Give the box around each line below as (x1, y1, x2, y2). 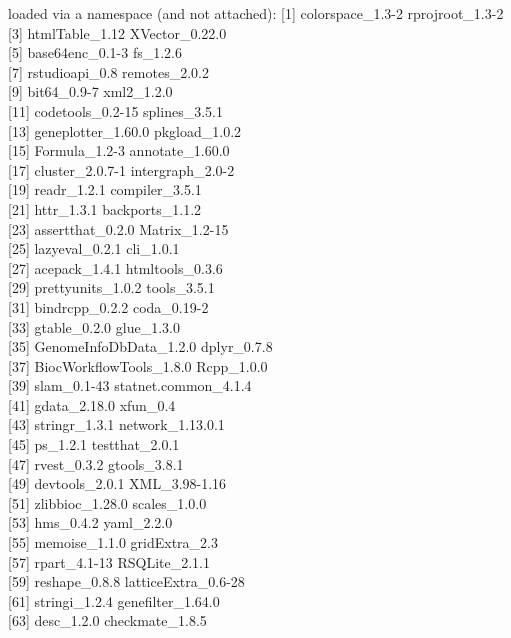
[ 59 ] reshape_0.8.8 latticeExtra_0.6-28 (8, 571, 245, 592)
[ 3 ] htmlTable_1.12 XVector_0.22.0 (8, 22, 227, 43)
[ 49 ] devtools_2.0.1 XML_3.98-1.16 (8, 473, 227, 494)
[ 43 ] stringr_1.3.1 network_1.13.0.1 (8, 414, 225, 435)
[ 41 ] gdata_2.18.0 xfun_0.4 (8, 394, 176, 415)
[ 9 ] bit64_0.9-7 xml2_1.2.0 (8, 81, 173, 102)
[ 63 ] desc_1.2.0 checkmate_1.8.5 (8, 610, 207, 631)
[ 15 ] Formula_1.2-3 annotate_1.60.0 (8, 140, 230, 161)
